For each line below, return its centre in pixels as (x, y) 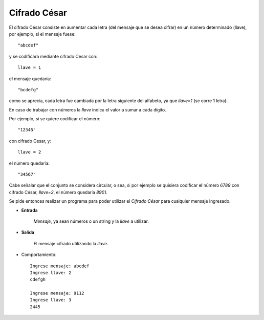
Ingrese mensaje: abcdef (60, 266)
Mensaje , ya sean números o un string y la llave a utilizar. (91, 221)
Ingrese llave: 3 (51, 300)
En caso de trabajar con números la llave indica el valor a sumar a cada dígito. (88, 109)
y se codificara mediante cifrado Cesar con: (53, 56)
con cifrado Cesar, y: (30, 141)
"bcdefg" (28, 90)
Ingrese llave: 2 (51, 273)
